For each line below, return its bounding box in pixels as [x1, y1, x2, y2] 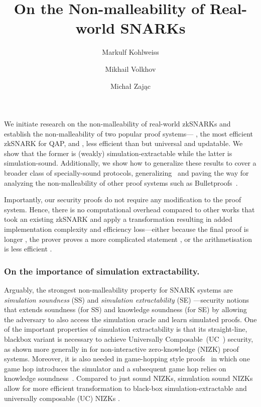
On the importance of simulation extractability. [4, 264, 200, 277]
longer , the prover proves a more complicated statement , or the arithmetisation [4, 233, 252, 244]
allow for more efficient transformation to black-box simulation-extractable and [4, 382, 247, 393]
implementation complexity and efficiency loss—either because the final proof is [4, 224, 249, 234]
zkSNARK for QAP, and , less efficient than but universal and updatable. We [4, 138, 243, 149]
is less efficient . [4, 243, 52, 254]
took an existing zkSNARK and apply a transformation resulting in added [4, 214, 232, 224]
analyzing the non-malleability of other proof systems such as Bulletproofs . [4, 177, 238, 188]
